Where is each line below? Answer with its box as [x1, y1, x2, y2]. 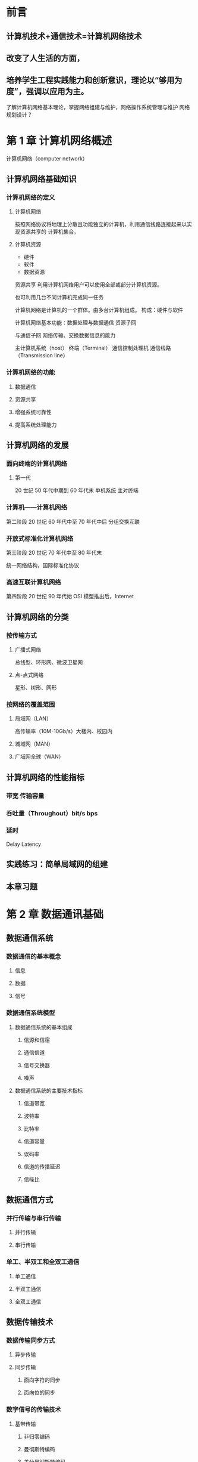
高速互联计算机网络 [6, 578, 61, 586]
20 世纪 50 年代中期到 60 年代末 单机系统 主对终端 [14, 487, 139, 494]
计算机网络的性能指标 [6, 772, 84, 782]
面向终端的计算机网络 [6, 460, 67, 468]
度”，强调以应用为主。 [6, 86, 89, 97]
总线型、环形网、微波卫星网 [14, 659, 83, 666]
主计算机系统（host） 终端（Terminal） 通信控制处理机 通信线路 [14, 344, 171, 352]
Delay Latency [6, 840, 42, 848]
